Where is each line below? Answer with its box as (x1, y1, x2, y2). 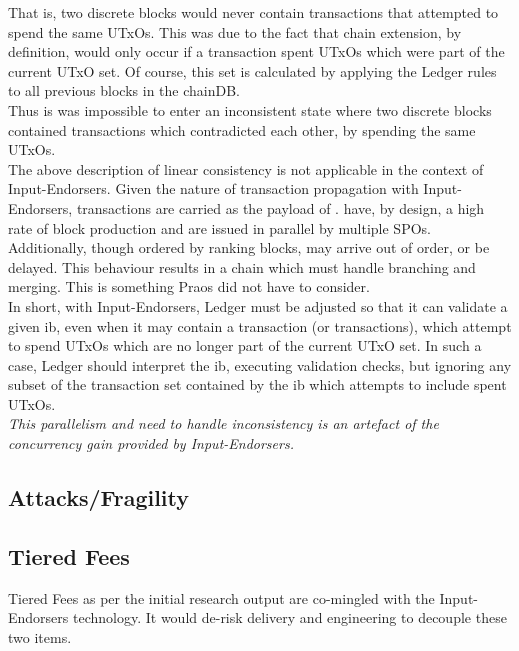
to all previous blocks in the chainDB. (8, 80, 240, 101)
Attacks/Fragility (8, 482, 190, 513)
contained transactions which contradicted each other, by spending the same (8, 119, 476, 140)
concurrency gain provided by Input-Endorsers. (8, 433, 294, 454)
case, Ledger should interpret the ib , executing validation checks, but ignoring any (8, 354, 512, 375)
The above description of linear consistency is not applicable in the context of (8, 158, 484, 179)
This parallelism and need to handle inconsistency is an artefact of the (8, 413, 439, 434)
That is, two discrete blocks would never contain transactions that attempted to (8, 2, 499, 22)
